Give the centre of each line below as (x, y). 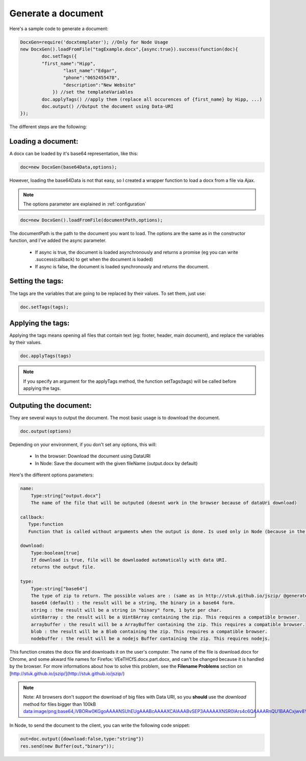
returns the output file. (63, 567)
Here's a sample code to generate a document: (59, 29)
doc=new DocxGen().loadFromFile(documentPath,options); (92, 220)
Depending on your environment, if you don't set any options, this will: (83, 445)
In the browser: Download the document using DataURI (93, 456)
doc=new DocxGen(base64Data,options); (69, 167)
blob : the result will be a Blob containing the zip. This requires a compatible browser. (149, 631)
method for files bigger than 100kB (60, 704)
